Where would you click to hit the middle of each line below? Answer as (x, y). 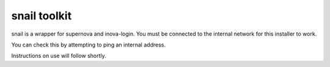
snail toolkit (42, 16)
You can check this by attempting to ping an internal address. (89, 45)
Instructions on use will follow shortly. (59, 56)
